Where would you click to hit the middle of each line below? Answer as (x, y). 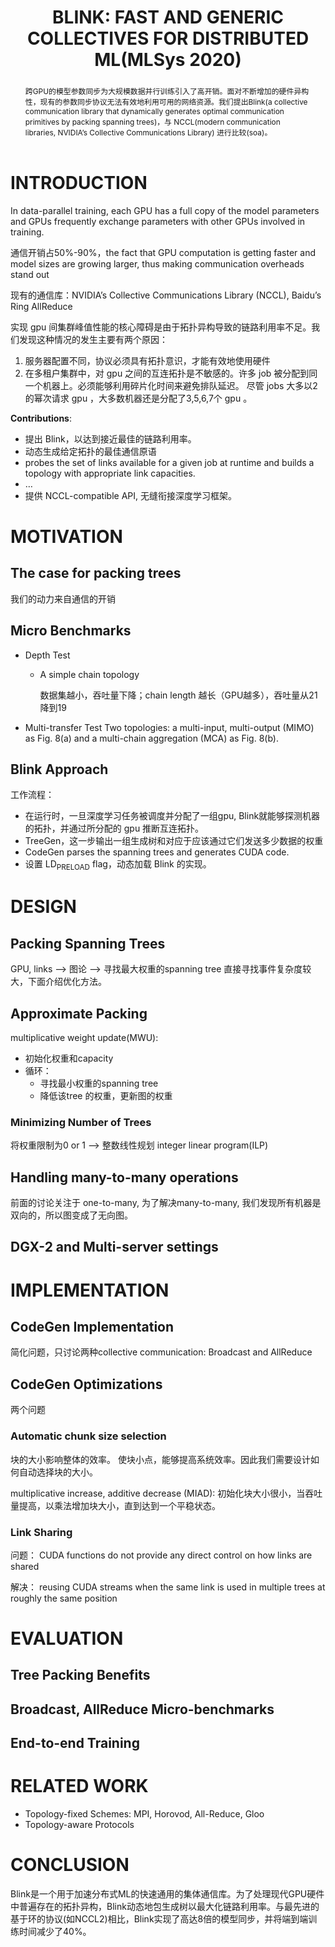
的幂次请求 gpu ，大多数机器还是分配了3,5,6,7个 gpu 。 (138, 398)
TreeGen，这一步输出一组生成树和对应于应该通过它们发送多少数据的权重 (174, 841)
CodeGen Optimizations (86, 1384)
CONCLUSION (70, 1865)
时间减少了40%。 (55, 1932)
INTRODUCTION (79, 182)
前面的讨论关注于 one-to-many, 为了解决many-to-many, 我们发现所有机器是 (166, 1203)
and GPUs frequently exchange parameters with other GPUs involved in (158, 221)
